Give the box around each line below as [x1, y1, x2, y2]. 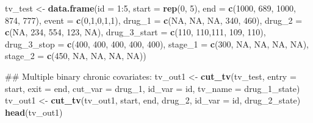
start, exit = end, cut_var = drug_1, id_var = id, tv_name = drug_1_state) [5, 82, 300, 94]
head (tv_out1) [5, 105, 63, 118]
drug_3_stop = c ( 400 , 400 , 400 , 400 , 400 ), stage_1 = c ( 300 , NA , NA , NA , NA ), [5, 37, 309, 50]
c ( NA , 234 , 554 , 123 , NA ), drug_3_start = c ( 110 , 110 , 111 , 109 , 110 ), [5, 26, 266, 38]
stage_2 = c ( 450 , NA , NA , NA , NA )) [5, 49, 146, 62]
